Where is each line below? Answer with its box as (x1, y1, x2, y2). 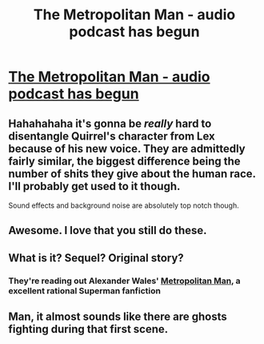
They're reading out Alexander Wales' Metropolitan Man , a (8, 275, 242, 286)
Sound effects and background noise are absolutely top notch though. (8, 200, 239, 210)
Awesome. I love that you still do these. (8, 224, 207, 237)
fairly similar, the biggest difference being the (8, 154, 242, 168)
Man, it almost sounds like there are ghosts (8, 310, 228, 324)
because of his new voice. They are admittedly (8, 142, 246, 156)
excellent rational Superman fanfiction (8, 285, 162, 296)
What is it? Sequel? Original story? (8, 251, 184, 265)
